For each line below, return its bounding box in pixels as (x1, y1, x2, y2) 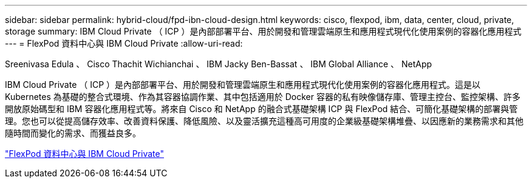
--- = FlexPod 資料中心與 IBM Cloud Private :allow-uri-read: (5, 38, 243, 48)
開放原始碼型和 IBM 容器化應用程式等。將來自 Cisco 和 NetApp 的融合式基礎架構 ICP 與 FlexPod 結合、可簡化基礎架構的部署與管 (5, 104, 518, 114)
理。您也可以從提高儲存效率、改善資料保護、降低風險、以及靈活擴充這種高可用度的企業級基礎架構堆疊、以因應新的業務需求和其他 (5, 116, 523, 126)
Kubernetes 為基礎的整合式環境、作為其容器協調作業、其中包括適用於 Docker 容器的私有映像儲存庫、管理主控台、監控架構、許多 (5, 91, 520, 102)
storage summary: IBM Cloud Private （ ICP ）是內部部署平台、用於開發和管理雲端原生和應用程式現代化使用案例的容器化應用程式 (5, 26, 522, 36)
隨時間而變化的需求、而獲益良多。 (5, 128, 141, 138)
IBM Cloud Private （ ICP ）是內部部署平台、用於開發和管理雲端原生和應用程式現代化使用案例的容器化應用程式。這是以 (5, 79, 481, 90)
